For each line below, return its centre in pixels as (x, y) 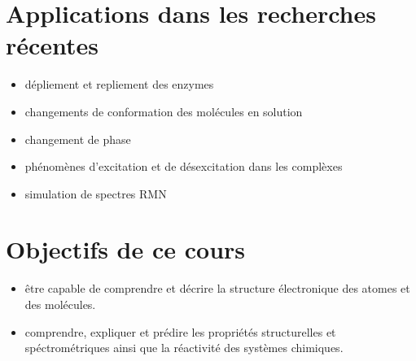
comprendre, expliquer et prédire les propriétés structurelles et (180, 331)
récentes (53, 45)
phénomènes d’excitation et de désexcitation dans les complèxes (184, 166)
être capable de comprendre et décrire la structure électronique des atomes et (217, 288)
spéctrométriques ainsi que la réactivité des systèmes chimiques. (184, 348)
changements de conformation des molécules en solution (164, 111)
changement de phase (78, 139)
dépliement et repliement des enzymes (119, 84)
